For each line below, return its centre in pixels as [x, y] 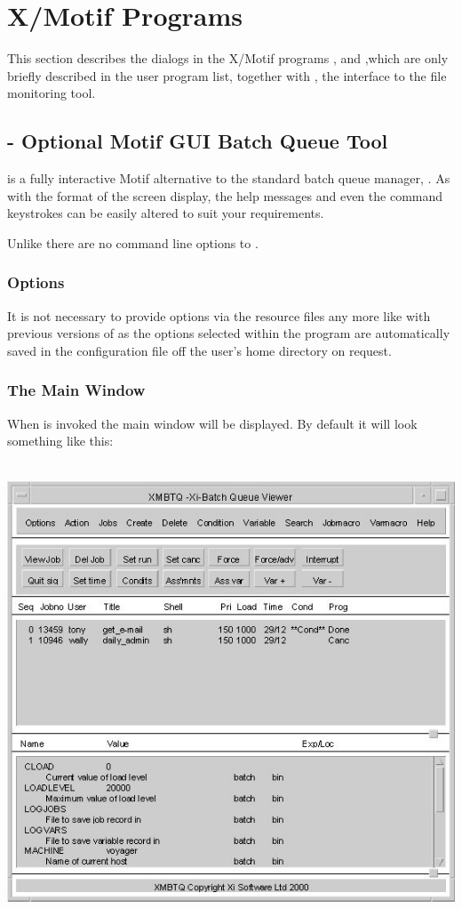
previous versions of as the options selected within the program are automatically [229, 333]
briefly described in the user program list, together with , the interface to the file [227, 75]
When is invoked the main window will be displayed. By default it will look [212, 423]
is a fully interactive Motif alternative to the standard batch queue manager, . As [229, 178]
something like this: [60, 441]
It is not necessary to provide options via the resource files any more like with [219, 315]
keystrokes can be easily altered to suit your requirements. [166, 213]
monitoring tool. [52, 93]
